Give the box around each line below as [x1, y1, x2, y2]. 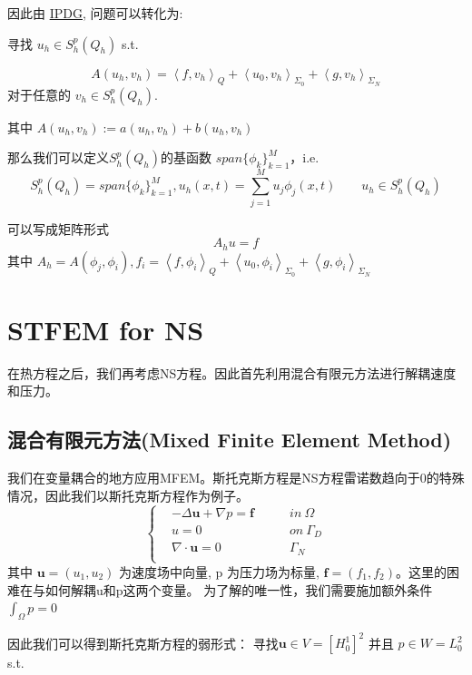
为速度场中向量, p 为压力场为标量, [119, 562, 320, 581]
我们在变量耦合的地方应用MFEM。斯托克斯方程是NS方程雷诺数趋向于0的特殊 [7, 468, 465, 487]
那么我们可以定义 [7, 148, 109, 167]
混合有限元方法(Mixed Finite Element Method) [7, 426, 452, 454]
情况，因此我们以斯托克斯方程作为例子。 [7, 485, 249, 504]
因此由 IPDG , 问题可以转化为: [7, 4, 183, 22]
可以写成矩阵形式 [7, 219, 109, 238]
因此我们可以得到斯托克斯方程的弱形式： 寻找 [7, 633, 279, 652]
